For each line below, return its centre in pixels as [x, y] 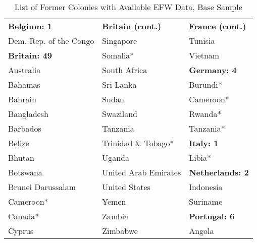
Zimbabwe [120, 231]
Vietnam [204, 55]
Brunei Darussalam [42, 187]
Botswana [25, 172]
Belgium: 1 [30, 26]
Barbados [25, 128]
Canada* [24, 216]
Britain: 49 [30, 55]
